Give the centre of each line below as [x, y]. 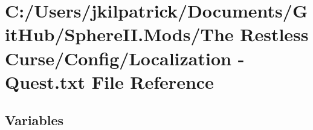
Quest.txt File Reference [109, 81]
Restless [274, 34]
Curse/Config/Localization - [125, 58]
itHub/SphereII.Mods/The [119, 34]
